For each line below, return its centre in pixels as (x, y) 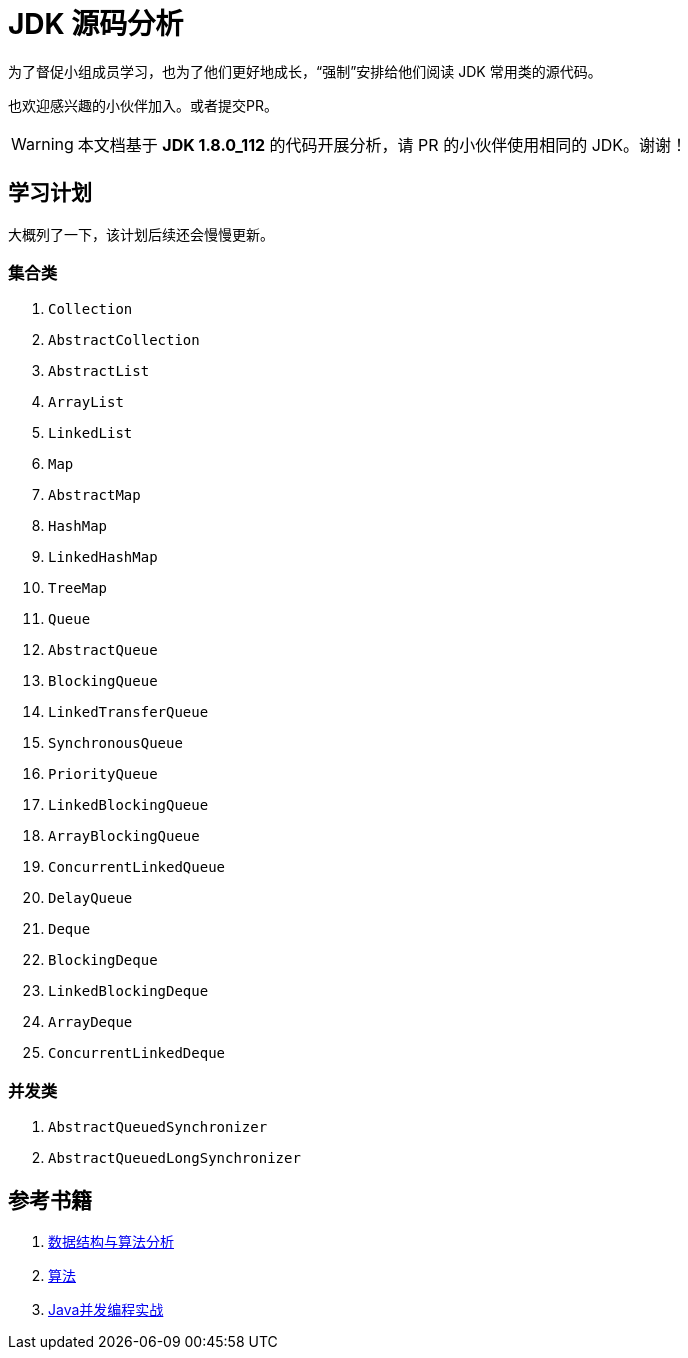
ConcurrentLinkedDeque (137, 1053)
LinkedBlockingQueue (128, 805)
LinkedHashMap (103, 557)
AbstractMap (94, 495)
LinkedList (90, 433)
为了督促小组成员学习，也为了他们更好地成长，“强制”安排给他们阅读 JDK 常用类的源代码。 (305, 71)
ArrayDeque (90, 1022)
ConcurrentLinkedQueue (137, 867)
